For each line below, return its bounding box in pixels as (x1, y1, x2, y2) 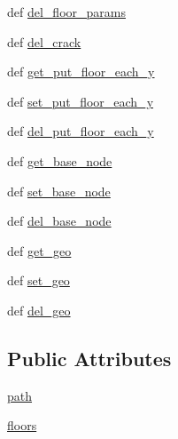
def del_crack (7, 32, 81, 51)
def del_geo (7, 300, 71, 319)
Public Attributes (7, 344, 172, 371)
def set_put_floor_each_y (7, 92, 154, 110)
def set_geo (7, 271, 70, 290)
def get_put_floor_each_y (7, 62, 155, 81)
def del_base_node (7, 212, 112, 230)
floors (7, 416, 37, 435)
